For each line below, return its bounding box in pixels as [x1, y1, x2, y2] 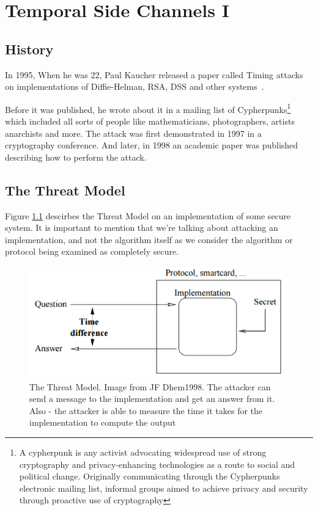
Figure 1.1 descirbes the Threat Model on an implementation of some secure [5, 209, 291, 222]
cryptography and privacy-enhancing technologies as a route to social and [19, 457, 295, 470]
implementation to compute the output [29, 416, 176, 429]
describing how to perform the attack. [5, 150, 147, 163]
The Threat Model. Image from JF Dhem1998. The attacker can [29, 380, 271, 393]
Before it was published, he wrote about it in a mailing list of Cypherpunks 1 [5, 101, 291, 115]
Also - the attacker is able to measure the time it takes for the [29, 404, 263, 417]
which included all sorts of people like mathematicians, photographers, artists [5, 115, 295, 128]
